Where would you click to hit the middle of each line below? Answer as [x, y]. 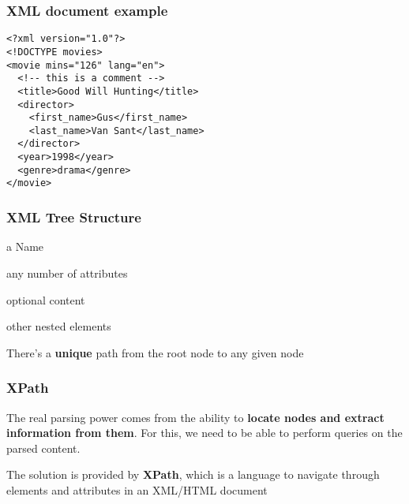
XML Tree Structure [74, 217]
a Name [25, 246]
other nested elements [59, 326]
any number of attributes [67, 273]
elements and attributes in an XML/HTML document [137, 489]
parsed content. [43, 448]
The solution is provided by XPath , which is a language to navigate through [193, 474]
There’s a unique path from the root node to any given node [155, 352]
